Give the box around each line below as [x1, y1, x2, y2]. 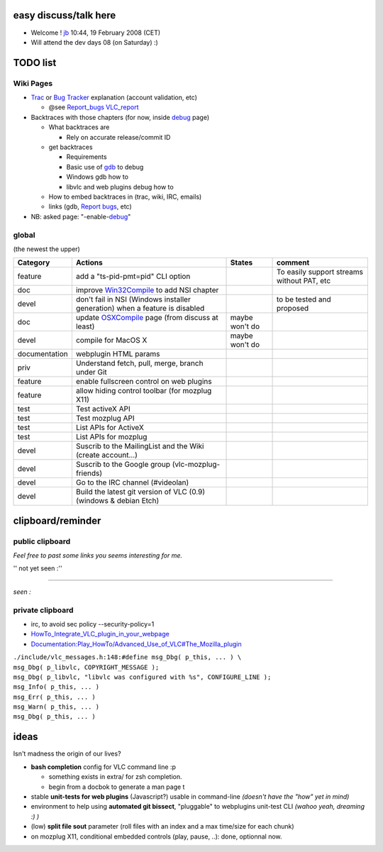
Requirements [66, 153, 107, 161]
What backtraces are [48, 123, 110, 131]
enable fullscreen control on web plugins [75, 377, 212, 387]
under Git [75, 367, 108, 377]
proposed [276, 304, 309, 314]
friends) [75, 468, 103, 478]
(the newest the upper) [13, 245, 81, 253]
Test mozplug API [75, 414, 135, 424]
